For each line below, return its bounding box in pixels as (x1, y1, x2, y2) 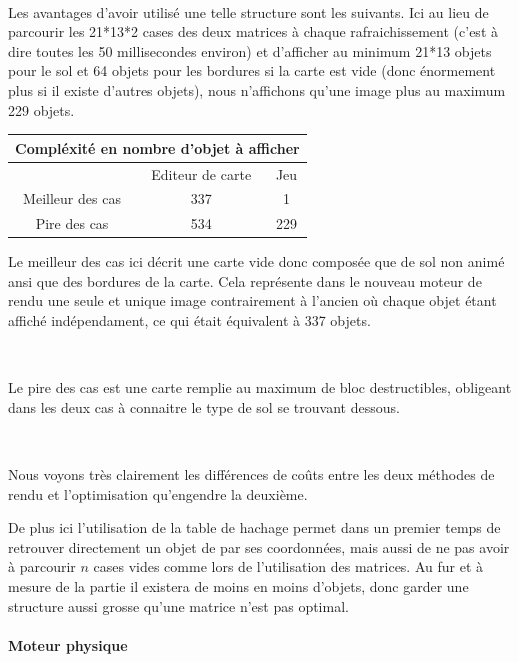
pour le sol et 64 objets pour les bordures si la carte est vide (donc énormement (8, 60, 496, 81)
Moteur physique (8, 634, 128, 655)
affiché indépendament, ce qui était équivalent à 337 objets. (8, 310, 371, 331)
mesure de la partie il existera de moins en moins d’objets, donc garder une (8, 576, 469, 596)
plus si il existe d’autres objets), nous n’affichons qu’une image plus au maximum (8, 79, 506, 100)
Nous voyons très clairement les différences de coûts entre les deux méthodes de (8, 464, 495, 485)
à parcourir (8, 556, 76, 577)
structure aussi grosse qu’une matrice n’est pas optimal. (8, 595, 349, 616)
